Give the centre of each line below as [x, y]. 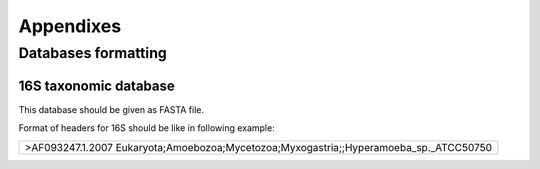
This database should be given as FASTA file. [111, 109]
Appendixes [70, 26]
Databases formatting [92, 53]
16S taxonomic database [96, 85]
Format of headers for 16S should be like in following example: [146, 128]
